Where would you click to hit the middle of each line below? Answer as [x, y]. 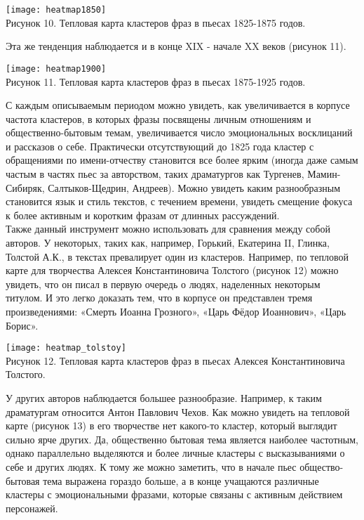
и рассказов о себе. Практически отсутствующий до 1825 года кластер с [160, 146]
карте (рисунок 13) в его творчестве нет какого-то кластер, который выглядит [171, 425]
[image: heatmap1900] [56, 69]
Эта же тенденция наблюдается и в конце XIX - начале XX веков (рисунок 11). [176, 46]
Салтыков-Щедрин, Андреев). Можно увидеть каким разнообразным [194, 187]
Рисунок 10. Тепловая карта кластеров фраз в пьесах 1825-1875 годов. [156, 22]
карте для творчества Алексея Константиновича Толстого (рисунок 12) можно [172, 270]
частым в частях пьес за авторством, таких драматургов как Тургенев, [155, 174]
